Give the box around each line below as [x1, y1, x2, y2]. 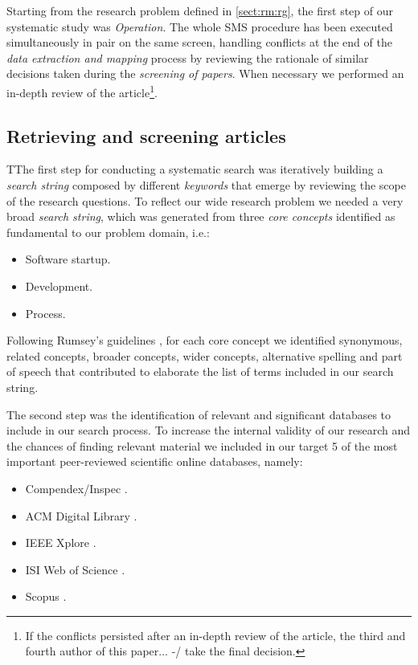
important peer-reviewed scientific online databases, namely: [6, 453, 303, 470]
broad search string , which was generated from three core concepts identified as [6, 208, 395, 225]
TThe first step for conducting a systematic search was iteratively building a [6, 161, 383, 177]
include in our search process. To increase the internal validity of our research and [6, 422, 410, 439]
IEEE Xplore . [25, 534, 96, 551]
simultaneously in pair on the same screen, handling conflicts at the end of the [6, 34, 392, 51]
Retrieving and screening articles [6, 123, 286, 148]
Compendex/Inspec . [25, 479, 128, 496]
